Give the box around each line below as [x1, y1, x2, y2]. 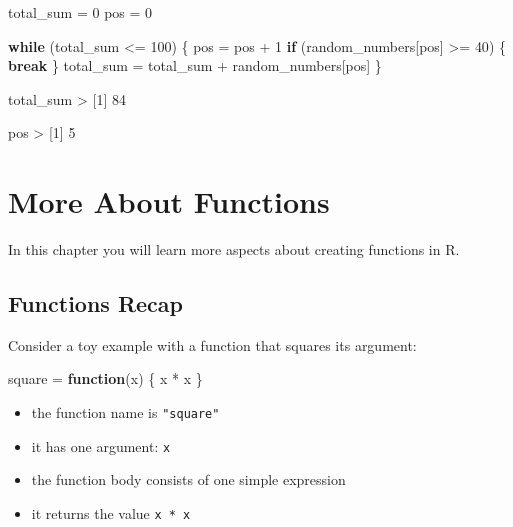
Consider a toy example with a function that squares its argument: [8, 334, 417, 355]
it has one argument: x [31, 435, 171, 456]
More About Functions [8, 181, 330, 222]
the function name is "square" [31, 402, 220, 423]
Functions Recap [8, 288, 183, 319]
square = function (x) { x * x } [8, 368, 203, 389]
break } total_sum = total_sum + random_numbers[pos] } [8, 55, 382, 76]
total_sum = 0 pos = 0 [8, 2, 153, 22]
